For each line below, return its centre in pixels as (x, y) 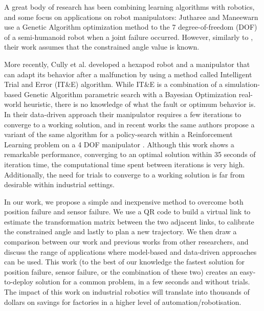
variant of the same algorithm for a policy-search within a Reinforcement (118, 134)
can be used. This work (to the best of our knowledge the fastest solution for (124, 262)
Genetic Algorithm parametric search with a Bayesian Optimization (130, 94)
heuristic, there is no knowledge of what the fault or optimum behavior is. (140, 104)
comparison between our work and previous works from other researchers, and (126, 242)
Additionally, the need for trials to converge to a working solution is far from (125, 174)
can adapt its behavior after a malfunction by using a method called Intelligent (128, 74)
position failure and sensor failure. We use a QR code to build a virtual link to (127, 212)
